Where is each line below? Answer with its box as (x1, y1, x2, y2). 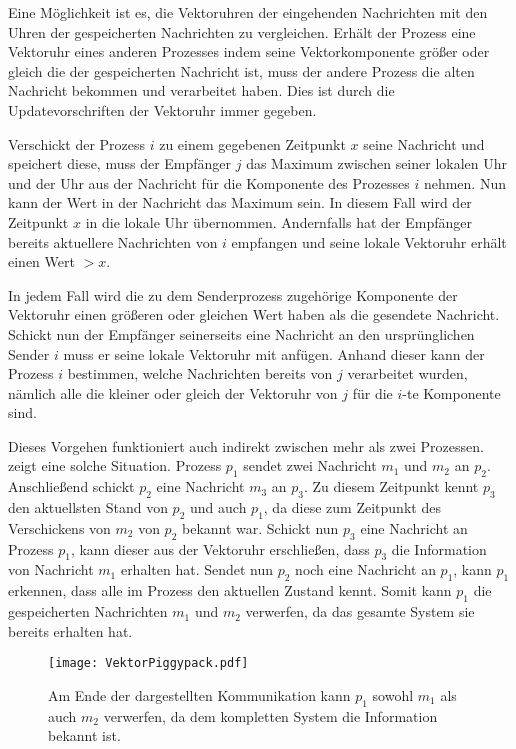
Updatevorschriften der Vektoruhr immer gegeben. (8, 99, 317, 120)
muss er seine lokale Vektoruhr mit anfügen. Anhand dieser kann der (63, 343, 485, 364)
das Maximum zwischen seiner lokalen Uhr (246, 153, 508, 174)
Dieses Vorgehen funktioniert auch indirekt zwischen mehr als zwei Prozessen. (8, 435, 484, 456)
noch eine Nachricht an (295, 559, 436, 580)
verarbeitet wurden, (347, 363, 468, 384)
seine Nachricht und (363, 133, 485, 154)
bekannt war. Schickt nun (182, 517, 339, 538)
